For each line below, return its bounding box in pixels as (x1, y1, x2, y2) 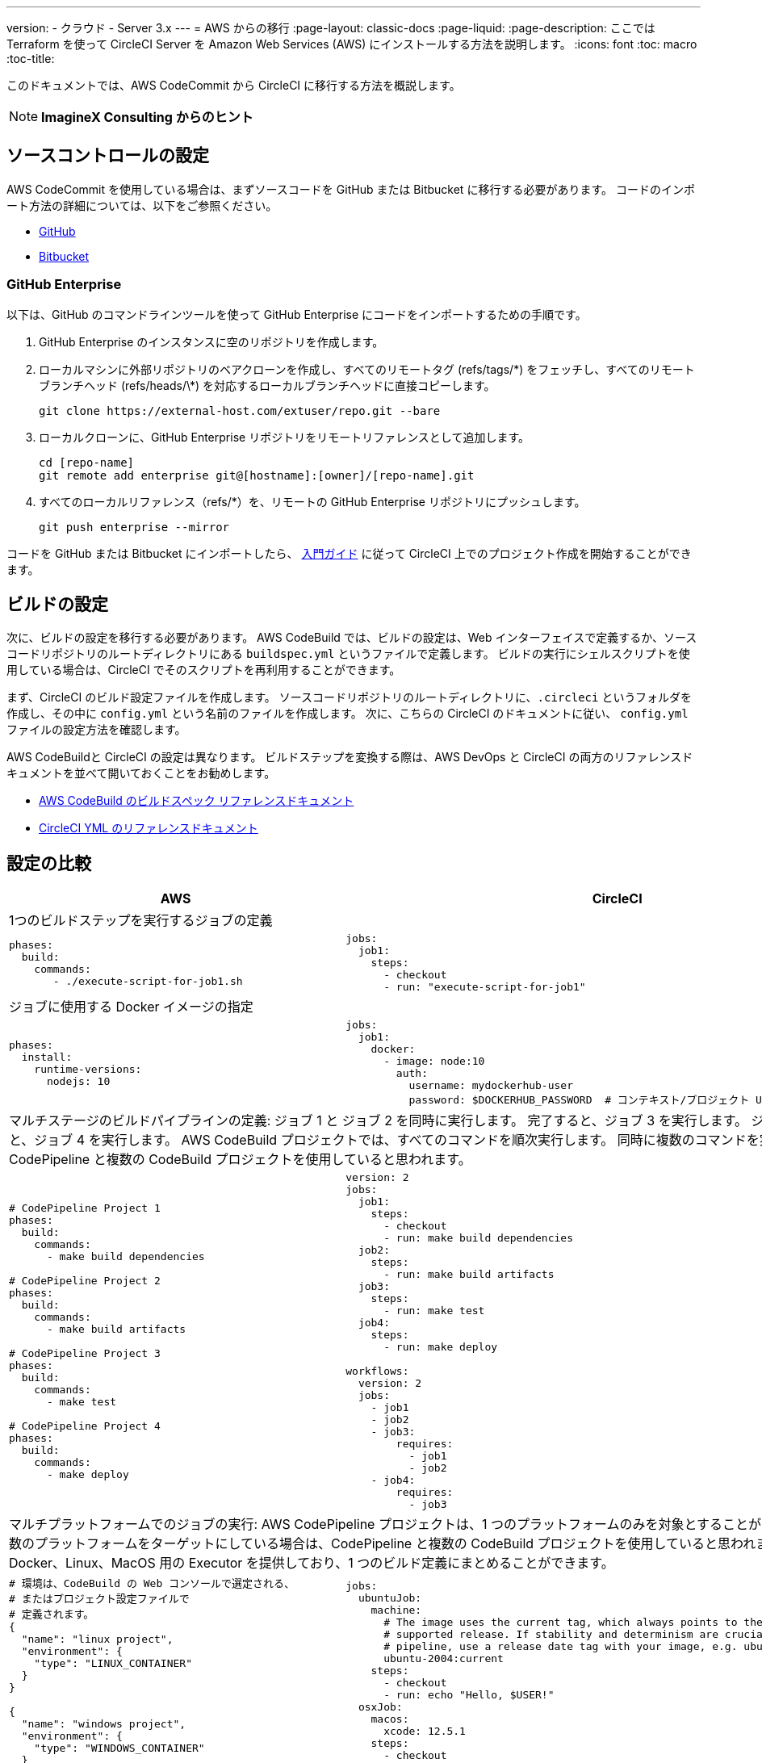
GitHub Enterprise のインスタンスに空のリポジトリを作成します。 (39, 334, 384, 349)
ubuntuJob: (358, 1592, 422, 1605)
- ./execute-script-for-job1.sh (52, 974, 243, 987)
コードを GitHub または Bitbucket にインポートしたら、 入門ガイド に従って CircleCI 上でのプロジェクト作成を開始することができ (6, 546, 692, 560)
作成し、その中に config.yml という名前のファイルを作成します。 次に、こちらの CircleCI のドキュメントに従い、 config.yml (6, 706, 689, 721)
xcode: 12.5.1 (383, 1725, 466, 1738)
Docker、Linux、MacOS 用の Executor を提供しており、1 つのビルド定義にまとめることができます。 (9, 1555, 614, 1572)
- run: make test (383, 1304, 485, 1317)
